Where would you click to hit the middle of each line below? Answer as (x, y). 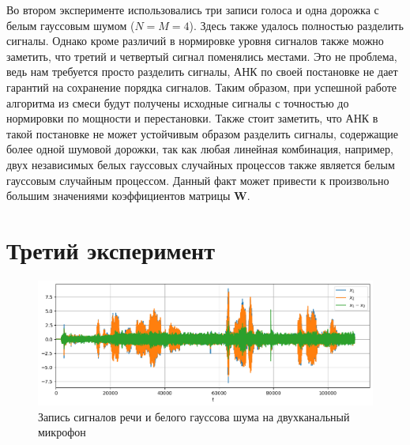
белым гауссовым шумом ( (71, 25)
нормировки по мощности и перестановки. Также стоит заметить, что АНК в (192, 118)
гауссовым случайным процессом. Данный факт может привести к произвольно (198, 180)
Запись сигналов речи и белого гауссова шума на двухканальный (194, 416)
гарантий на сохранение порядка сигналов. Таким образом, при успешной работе (202, 87)
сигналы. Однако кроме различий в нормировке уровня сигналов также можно (195, 41)
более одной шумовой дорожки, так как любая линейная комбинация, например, (200, 149)
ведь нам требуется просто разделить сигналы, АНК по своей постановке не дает (202, 72)
